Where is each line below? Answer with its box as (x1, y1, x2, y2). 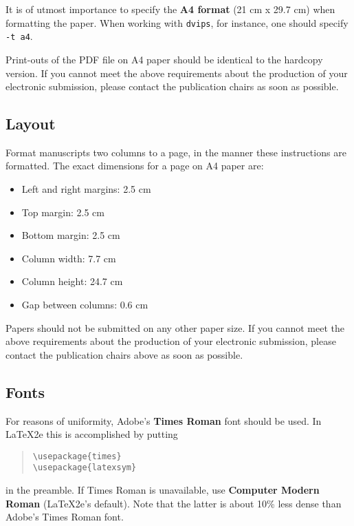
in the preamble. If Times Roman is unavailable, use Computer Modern (5, 483, 320, 497)
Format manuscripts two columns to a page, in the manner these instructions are (5, 145, 346, 159)
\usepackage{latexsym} (32, 463, 137, 473)
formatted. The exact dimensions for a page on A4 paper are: (5, 158, 264, 173)
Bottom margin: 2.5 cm (21, 228, 120, 242)
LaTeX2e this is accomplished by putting (5, 427, 178, 441)
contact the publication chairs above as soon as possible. (5, 347, 243, 361)
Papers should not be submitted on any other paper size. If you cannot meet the (5, 320, 344, 335)
